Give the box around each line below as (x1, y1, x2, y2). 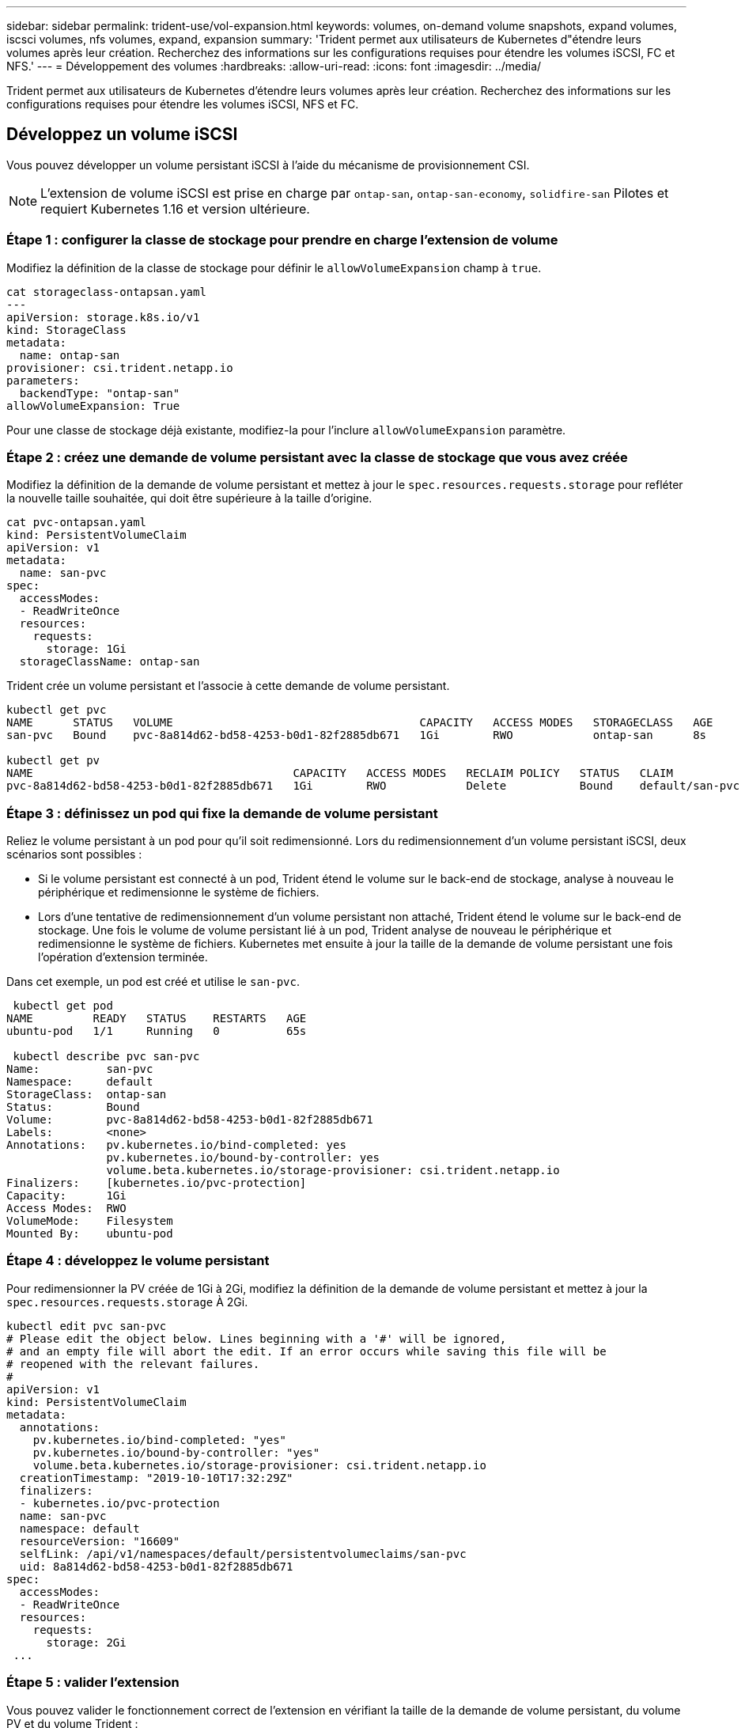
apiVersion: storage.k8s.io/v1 (6, 310, 200, 324)
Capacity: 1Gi (6, 1189, 127, 1203)
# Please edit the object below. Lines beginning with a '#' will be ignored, (6, 1332, 507, 1345)
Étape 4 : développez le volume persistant (6, 1252, 270, 1269)
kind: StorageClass (6, 323, 127, 336)
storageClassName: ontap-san (19, 655, 200, 669)
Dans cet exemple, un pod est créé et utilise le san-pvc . (6, 975, 301, 989)
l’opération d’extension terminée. (38, 950, 208, 964)
